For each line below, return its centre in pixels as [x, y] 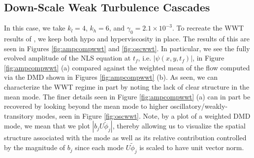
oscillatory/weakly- [199, 106]
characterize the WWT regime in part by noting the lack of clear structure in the [127, 86]
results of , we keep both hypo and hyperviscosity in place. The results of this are [127, 38]
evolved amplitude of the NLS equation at [67, 58]
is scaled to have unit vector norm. [192, 147]
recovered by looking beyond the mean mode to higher [86, 106]
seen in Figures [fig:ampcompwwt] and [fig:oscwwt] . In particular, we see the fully [127, 48]
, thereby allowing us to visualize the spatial [179, 126]
